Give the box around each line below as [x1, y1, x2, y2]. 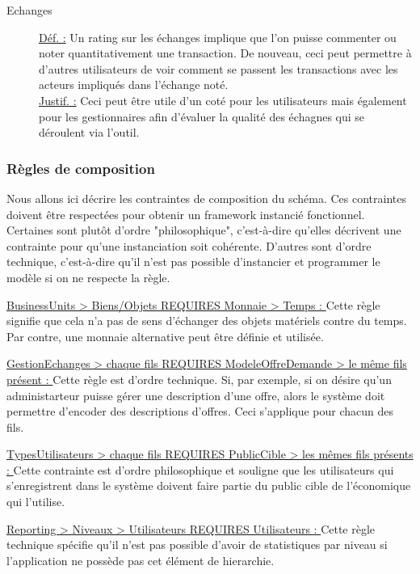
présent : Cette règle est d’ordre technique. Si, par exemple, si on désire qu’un [6, 370, 392, 387]
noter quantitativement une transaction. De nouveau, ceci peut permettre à [39, 44, 412, 61]
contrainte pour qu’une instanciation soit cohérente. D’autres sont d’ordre [6, 237, 372, 254]
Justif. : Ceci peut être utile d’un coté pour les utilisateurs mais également [39, 91, 407, 108]
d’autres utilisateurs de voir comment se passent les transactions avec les [39, 60, 398, 77]
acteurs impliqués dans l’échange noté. [39, 76, 229, 93]
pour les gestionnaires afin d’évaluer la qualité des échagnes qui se [39, 108, 365, 125]
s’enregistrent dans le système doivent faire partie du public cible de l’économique [6, 477, 411, 494]
